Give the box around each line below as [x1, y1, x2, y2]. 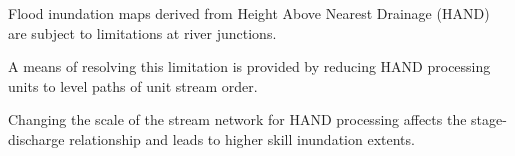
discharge [8, 128, 65, 149]
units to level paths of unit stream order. [8, 75, 258, 96]
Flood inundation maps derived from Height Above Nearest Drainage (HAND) [8, 3, 490, 23]
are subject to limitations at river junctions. [8, 22, 277, 43]
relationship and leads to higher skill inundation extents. [69, 128, 415, 149]
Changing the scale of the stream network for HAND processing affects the [8, 109, 467, 130]
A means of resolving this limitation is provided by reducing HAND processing [8, 56, 491, 77]
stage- [471, 109, 507, 130]
